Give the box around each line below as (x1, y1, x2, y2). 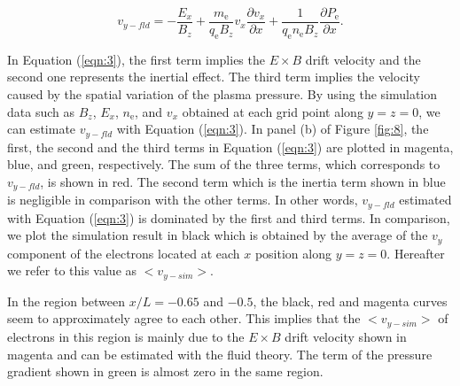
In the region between (7, 291, 126, 310)
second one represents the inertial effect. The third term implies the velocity (7, 67, 420, 86)
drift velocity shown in (285, 327, 407, 345)
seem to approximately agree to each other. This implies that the (7, 309, 361, 328)
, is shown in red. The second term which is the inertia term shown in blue (40, 172, 446, 190)
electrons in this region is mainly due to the (7, 327, 245, 345)
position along (254, 243, 331, 262)
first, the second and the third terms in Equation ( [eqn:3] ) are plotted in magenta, (7, 137, 454, 156)
